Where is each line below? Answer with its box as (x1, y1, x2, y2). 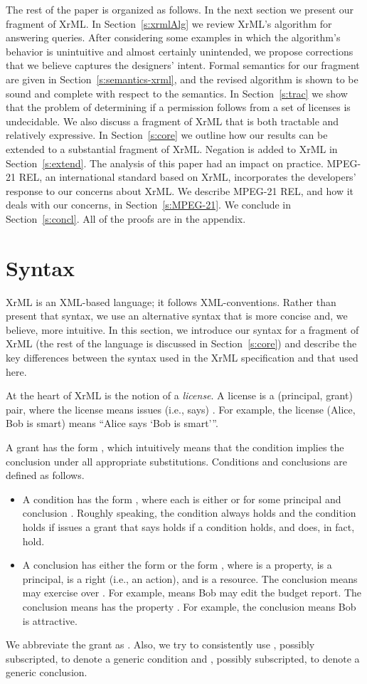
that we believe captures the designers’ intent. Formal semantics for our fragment (6, 58, 360, 73)
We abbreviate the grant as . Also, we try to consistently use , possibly (6, 637, 315, 652)
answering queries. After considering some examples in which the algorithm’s (6, 30, 341, 45)
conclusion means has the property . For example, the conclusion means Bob (22, 599, 356, 614)
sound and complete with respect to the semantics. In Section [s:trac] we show (6, 85, 348, 100)
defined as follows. (6, 468, 85, 483)
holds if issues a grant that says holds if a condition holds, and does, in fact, (22, 519, 355, 534)
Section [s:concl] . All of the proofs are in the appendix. (6, 211, 246, 226)
